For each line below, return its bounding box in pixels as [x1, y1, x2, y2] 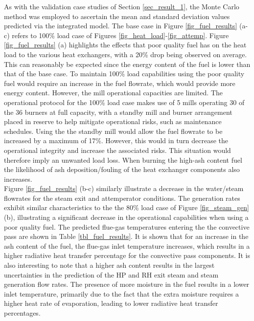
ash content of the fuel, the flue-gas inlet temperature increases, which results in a [4, 240, 250, 251]
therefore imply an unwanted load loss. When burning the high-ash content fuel [4, 154, 242, 165]
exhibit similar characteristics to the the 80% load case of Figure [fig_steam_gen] [4, 202, 249, 213]
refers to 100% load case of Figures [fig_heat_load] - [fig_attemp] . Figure [12, 30, 229, 40]
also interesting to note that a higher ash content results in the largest [4, 260, 215, 270]
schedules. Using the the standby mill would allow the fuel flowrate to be [4, 126, 223, 136]
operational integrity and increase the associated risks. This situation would [4, 145, 231, 155]
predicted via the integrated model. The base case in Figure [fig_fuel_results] [4, 21, 237, 31]
